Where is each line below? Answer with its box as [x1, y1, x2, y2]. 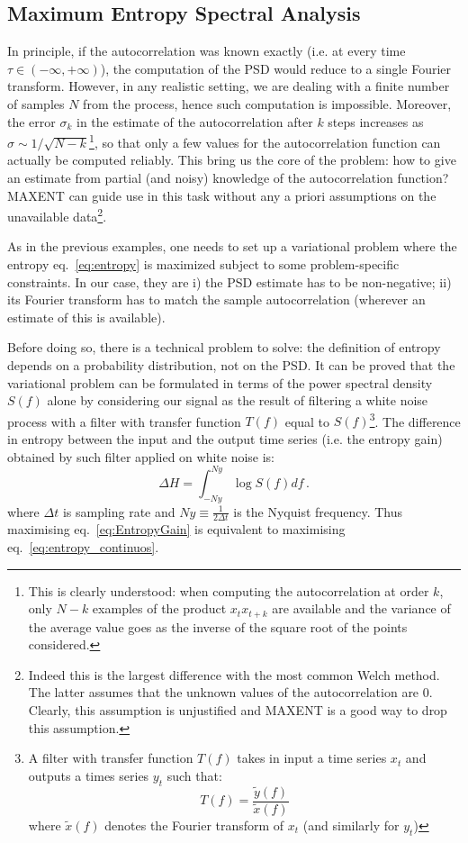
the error [7, 112, 56, 131]
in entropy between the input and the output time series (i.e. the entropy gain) [7, 430, 443, 449]
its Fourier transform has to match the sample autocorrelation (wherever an [7, 290, 426, 309]
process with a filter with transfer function [7, 412, 241, 431]
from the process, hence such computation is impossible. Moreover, [83, 94, 452, 113]
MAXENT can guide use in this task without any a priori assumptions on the [7, 186, 436, 204]
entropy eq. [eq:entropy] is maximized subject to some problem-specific [7, 255, 400, 274]
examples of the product [92, 599, 227, 618]
